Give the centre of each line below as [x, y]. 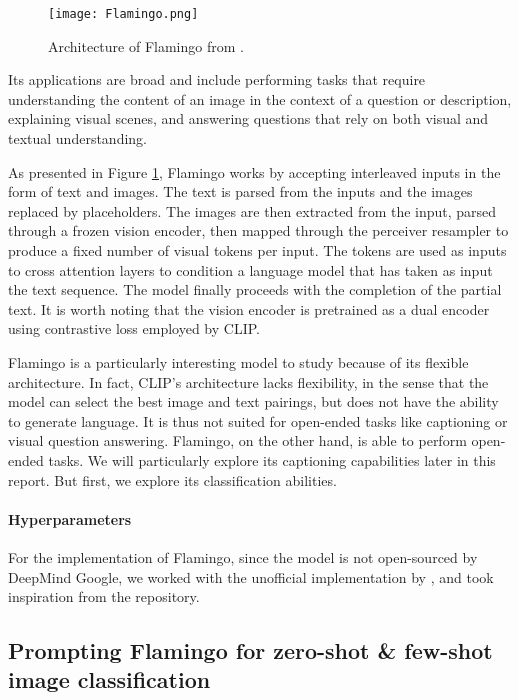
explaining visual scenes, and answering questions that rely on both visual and [248, 118]
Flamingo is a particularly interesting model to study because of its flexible [238, 361]
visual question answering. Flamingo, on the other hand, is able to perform [237, 440]
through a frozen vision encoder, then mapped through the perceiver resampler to [258, 230]
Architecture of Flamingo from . [146, 45]
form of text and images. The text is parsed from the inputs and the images [240, 191]
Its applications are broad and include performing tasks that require [217, 79]
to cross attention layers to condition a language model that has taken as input [250, 269]
